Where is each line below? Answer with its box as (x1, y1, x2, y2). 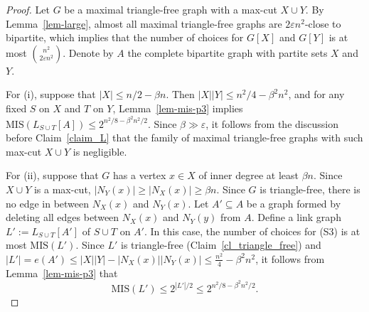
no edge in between (6, 195, 90, 210)
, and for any (288, 87, 345, 102)
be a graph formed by (246, 195, 341, 210)
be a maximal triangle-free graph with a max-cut (64, 2, 277, 16)
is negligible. (73, 144, 127, 158)
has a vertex (113, 168, 166, 183)
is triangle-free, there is (260, 182, 360, 196)
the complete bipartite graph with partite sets (127, 45, 328, 60)
